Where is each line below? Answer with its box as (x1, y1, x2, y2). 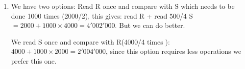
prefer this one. (11, 55, 57, 66)
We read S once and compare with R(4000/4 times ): (11, 36, 170, 46)
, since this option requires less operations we (105, 46, 242, 56)
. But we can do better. (115, 20, 185, 30)
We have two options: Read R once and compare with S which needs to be (11, 1, 235, 11)
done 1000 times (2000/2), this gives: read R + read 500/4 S (11, 10, 193, 21)
